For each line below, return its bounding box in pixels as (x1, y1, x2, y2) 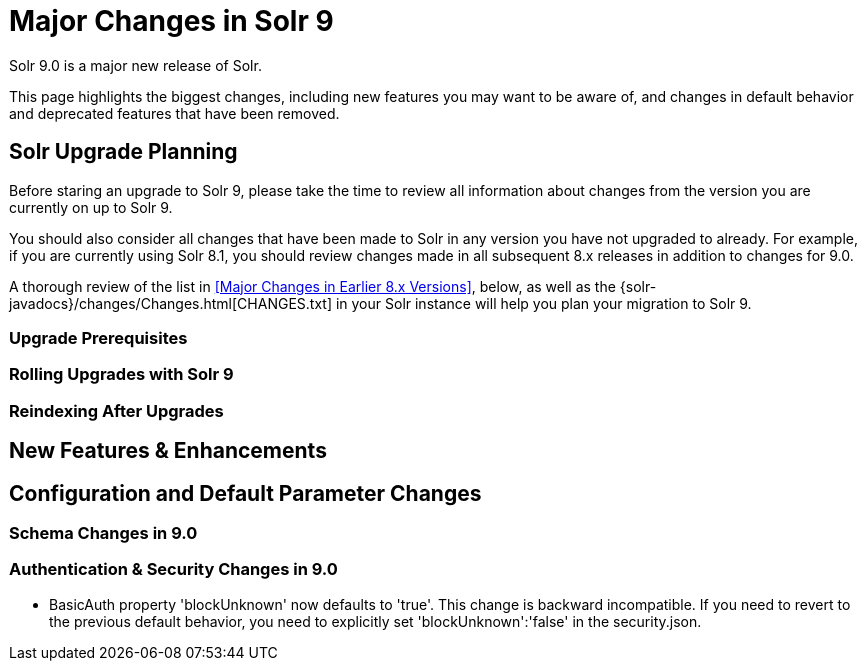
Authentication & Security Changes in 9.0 (9, 559, 338, 580)
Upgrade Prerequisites (9, 327, 188, 348)
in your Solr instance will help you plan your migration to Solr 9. (335, 294, 752, 312)
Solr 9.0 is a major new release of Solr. (9, 56, 262, 74)
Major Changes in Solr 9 (9, 4, 334, 38)
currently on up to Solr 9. (9, 198, 173, 216)
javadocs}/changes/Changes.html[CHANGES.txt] (9, 294, 332, 312)
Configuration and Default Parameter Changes (9, 480, 482, 506)
